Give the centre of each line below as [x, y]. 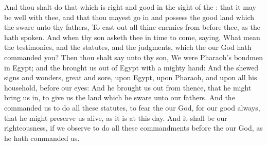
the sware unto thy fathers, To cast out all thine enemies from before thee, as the [132, 27]
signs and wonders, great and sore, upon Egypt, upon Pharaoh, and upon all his [131, 77]
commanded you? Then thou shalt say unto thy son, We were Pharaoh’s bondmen [134, 57]
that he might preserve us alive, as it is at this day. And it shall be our [116, 117]
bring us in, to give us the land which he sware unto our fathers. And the [120, 97]
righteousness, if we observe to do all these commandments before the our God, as [133, 128]
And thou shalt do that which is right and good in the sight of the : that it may [130, 7]
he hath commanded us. [42, 138]
